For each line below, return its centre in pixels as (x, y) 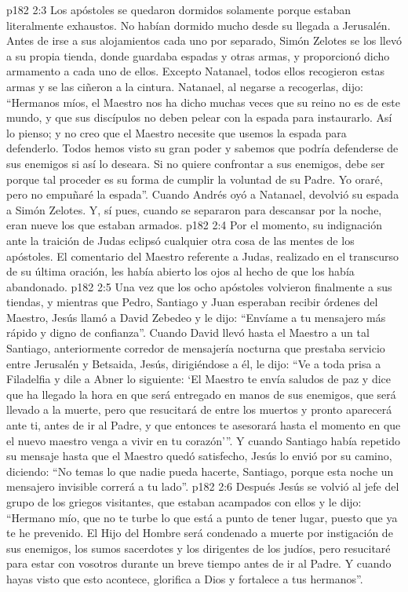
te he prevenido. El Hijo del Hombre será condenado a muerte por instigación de (200, 533)
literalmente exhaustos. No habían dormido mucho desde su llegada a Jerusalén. (199, 25)
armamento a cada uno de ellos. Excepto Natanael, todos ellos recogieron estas (196, 71)
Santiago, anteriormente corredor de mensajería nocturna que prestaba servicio (196, 348)
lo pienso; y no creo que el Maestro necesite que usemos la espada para (177, 132)
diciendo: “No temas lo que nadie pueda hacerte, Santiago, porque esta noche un (200, 471)
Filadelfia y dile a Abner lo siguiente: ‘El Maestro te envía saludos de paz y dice (199, 379)
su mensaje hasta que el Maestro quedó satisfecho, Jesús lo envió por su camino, (199, 456)
